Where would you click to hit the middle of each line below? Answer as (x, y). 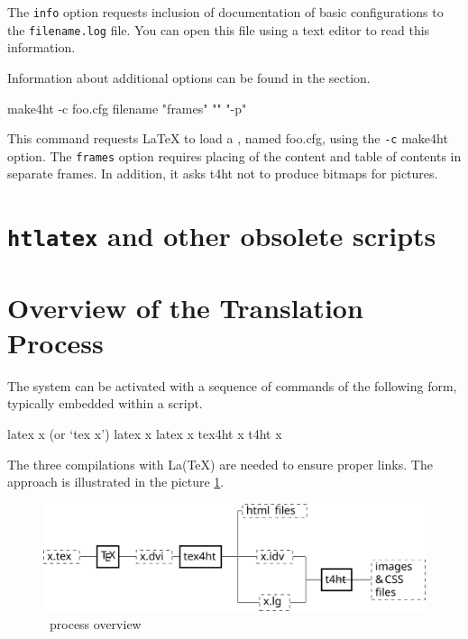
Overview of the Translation (185, 307)
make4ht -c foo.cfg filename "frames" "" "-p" (127, 108)
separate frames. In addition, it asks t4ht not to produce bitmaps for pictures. (223, 173)
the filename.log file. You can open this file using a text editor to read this (219, 29)
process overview (95, 624)
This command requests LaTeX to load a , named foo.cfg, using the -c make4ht (228, 138)
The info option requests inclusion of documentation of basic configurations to (225, 12)
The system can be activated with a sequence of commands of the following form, (232, 385)
